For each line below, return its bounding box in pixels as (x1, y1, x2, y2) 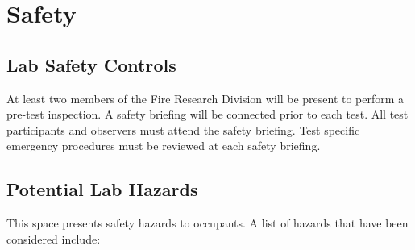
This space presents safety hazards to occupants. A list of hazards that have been (6, 215, 409, 231)
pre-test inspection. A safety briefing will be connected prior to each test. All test (6, 106, 409, 123)
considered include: (6, 230, 101, 247)
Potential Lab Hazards (6, 177, 198, 202)
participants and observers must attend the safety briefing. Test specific (6, 121, 360, 138)
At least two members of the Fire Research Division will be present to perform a (6, 90, 405, 106)
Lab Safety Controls (6, 52, 176, 77)
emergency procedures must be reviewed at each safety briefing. (6, 137, 321, 154)
